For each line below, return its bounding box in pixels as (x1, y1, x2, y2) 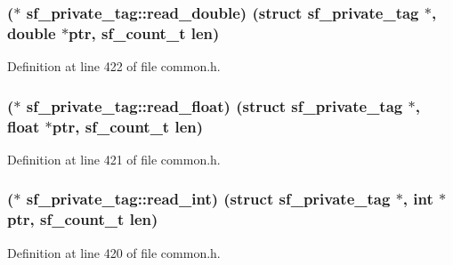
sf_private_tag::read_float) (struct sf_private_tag (26, 94, 403, 116)
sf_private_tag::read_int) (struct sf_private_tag (26, 188, 391, 210)
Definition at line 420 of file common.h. (7, 243, 221, 261)
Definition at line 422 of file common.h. (7, 57, 221, 76)
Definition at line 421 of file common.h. (7, 149, 221, 168)
